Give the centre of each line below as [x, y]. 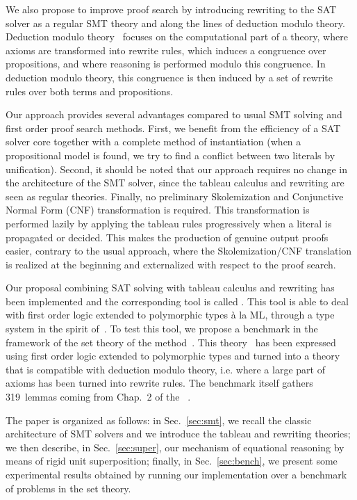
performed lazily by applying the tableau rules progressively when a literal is [169, 223]
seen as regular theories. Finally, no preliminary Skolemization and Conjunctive [175, 196]
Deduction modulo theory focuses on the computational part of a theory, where [177, 37]
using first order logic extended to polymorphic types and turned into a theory [173, 356]
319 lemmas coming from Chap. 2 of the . [98, 397]
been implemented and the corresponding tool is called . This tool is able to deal [177, 301]
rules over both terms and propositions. [90, 91]
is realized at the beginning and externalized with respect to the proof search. [171, 264]
